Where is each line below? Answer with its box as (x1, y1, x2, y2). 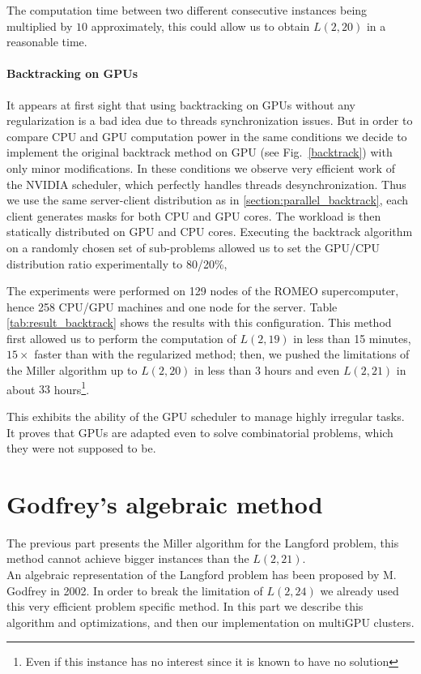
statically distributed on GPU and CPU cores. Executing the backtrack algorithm (6, 223, 413, 240)
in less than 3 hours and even (194, 362, 340, 379)
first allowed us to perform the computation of (6, 329, 236, 346)
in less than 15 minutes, (293, 329, 411, 346)
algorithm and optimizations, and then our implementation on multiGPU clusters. (6, 613, 415, 630)
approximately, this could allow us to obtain (91, 17, 310, 34)
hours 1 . (53, 378, 90, 397)
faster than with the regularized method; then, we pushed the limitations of (34, 346, 410, 363)
